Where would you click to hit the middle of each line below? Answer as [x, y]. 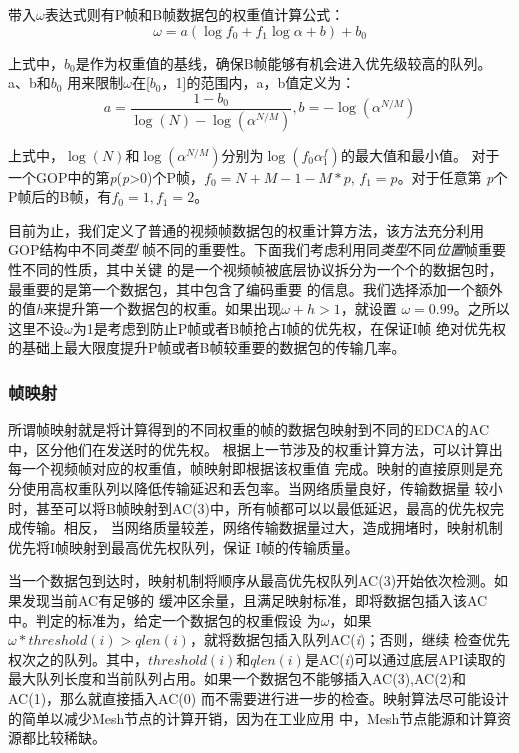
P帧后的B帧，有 [60, 196]
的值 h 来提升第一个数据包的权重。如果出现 [145, 308]
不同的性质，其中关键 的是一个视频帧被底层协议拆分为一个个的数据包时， [262, 269]
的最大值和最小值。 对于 [420, 154]
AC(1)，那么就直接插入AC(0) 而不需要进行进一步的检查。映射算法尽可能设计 [258, 697]
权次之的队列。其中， [78, 658]
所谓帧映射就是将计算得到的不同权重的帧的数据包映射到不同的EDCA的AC [249, 429]
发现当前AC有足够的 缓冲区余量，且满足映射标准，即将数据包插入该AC [254, 600]
